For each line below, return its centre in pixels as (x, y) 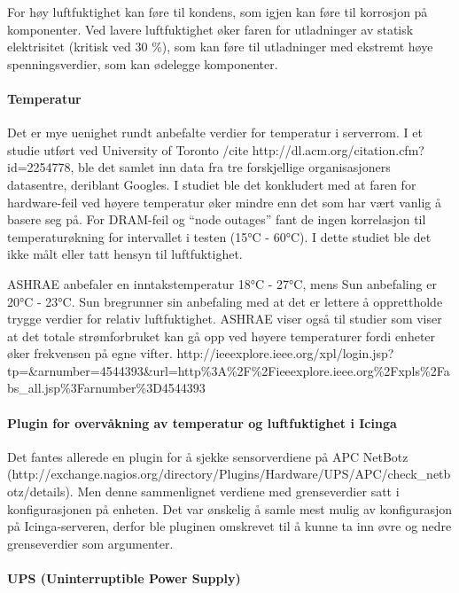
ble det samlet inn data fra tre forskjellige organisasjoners (234, 167)
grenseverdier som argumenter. (90, 543)
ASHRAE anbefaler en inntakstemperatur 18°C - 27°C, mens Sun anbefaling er (222, 283)
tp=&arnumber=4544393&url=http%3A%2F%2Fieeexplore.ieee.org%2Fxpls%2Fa (229, 370)
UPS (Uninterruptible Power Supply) (124, 578)
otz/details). (40, 492)
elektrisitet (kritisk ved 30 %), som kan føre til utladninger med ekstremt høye (220, 47)
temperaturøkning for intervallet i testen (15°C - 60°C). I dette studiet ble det (219, 236)
